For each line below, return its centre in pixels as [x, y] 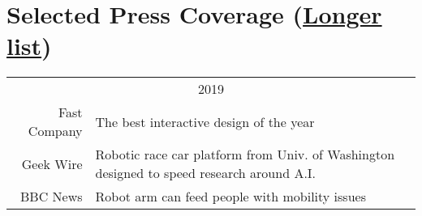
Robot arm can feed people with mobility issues [230, 197]
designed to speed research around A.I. [206, 173]
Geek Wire [52, 163]
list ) [29, 46]
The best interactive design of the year [205, 121]
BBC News [52, 197]
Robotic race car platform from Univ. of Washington [245, 155]
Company [55, 131]
